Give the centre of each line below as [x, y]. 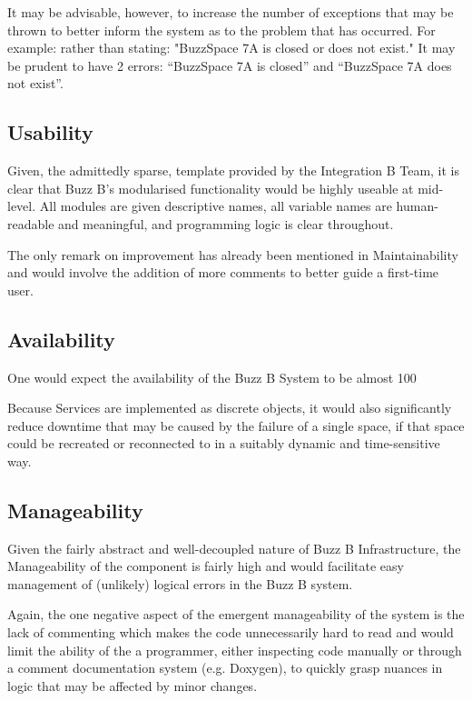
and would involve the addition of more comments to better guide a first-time [223, 272]
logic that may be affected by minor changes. [133, 685]
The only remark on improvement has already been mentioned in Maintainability [233, 254]
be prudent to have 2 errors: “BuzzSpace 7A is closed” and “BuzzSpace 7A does [230, 65]
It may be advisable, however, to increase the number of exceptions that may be [231, 12]
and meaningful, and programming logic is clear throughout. [226, 223]
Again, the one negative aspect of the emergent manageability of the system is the [236, 614]
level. [22, 206]
